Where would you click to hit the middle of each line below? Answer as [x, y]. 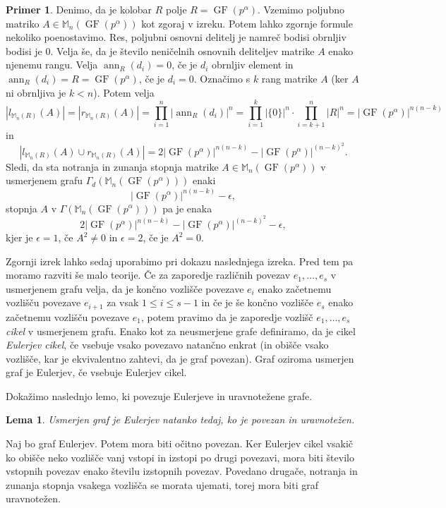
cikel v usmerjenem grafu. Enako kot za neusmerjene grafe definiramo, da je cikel [181, 331]
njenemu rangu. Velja [52, 65]
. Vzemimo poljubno [301, 9]
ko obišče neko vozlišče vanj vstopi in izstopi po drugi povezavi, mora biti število [180, 457]
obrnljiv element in [253, 65]
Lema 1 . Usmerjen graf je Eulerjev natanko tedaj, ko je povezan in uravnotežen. [180, 419]
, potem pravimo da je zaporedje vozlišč [227, 316]
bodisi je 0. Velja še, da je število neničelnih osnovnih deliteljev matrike [160, 50]
